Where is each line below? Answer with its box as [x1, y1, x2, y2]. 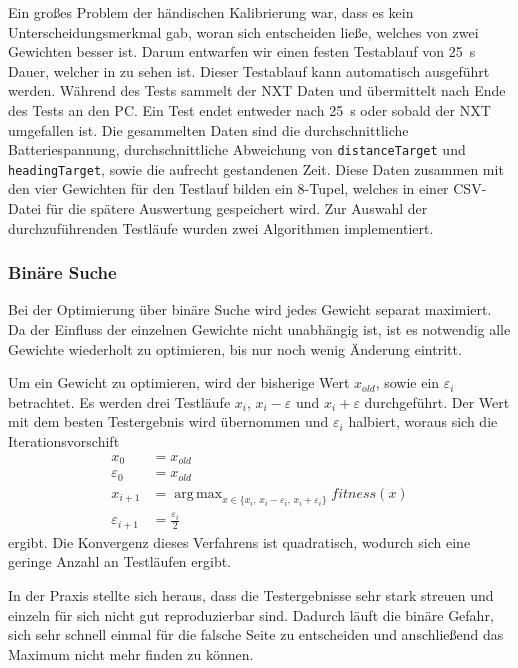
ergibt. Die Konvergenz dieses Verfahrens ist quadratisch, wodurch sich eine [8, 531, 471, 552]
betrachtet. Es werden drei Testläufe [8, 391, 231, 412]
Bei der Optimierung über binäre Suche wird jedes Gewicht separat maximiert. [8, 299, 492, 320]
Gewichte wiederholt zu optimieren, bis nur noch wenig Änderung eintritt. [8, 338, 462, 359]
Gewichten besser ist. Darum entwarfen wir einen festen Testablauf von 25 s [8, 41, 476, 62]
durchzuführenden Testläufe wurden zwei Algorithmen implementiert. [8, 217, 434, 238]
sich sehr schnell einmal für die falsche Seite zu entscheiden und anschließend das [8, 624, 504, 645]
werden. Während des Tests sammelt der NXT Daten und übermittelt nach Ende [8, 80, 506, 101]
